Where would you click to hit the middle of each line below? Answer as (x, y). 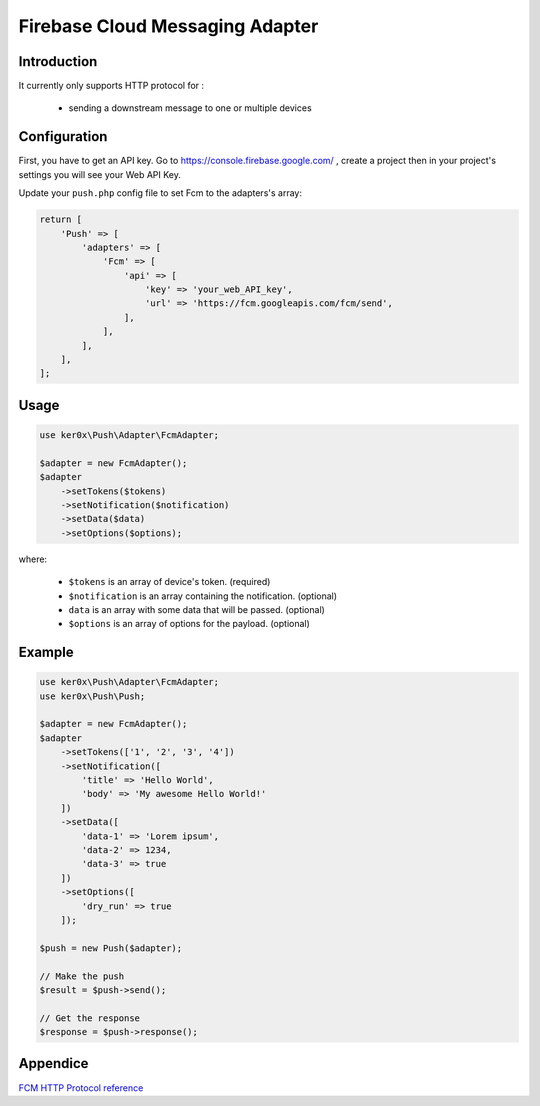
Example (46, 652)
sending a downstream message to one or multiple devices (190, 108)
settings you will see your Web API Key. (100, 174)
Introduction (58, 61)
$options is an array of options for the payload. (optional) (189, 624)
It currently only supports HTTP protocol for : (111, 86)
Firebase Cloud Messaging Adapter (168, 26)
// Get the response (89, 1018)
